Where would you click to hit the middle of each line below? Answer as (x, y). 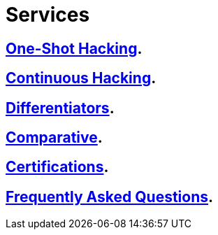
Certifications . (57, 167)
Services (48, 15)
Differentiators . (60, 108)
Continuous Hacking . (81, 78)
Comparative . (54, 138)
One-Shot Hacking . (74, 48)
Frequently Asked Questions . (110, 197)
